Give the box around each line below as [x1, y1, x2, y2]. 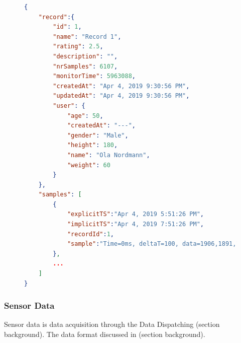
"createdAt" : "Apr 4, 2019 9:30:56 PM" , [53, 82, 190, 90]
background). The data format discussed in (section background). [4, 329, 205, 339]
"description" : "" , [53, 52, 118, 60]
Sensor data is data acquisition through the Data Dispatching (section [4, 319, 220, 329]
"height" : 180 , [67, 142, 118, 149]
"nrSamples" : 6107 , [53, 62, 118, 70]
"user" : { [53, 102, 85, 109]
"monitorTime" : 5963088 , [53, 73, 136, 80]
